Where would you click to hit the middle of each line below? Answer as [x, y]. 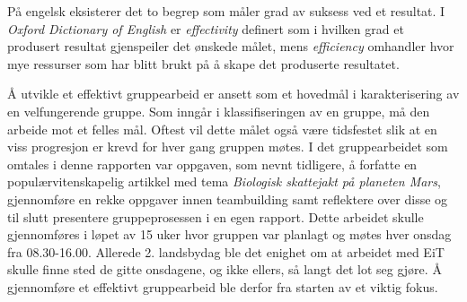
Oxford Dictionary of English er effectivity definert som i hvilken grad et [206, 28]
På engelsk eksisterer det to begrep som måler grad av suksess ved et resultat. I [226, 11]
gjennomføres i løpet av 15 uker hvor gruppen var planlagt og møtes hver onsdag [229, 234]
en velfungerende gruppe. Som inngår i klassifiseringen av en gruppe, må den [219, 111]
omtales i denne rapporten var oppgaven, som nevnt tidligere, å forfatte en [212, 164]
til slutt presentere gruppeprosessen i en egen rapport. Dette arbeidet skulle [216, 216]
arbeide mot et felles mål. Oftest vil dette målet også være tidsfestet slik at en [222, 129]
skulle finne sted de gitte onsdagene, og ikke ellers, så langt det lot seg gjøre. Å [225, 269]
